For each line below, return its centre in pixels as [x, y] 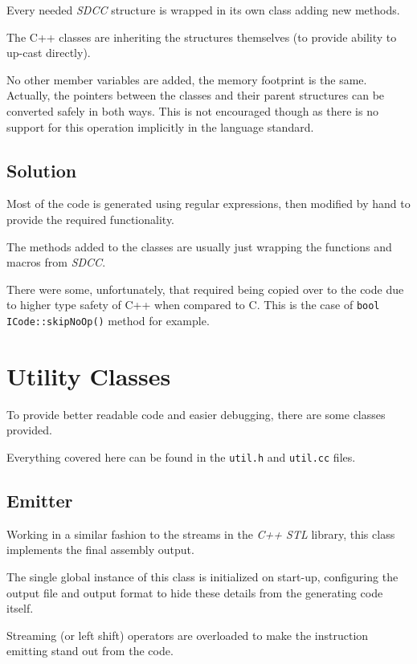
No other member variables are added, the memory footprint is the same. [187, 79]
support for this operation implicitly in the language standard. [160, 126]
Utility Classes [89, 375]
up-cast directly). [49, 53]
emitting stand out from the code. [90, 651]
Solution [42, 170]
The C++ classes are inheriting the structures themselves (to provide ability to [202, 37]
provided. [29, 430]
